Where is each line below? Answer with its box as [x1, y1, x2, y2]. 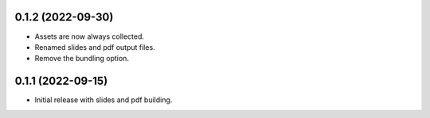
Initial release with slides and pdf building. [34, 95, 173, 105]
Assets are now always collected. [34, 32, 145, 41]
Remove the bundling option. [34, 54, 129, 63]
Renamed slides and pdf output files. [34, 42, 155, 51]
